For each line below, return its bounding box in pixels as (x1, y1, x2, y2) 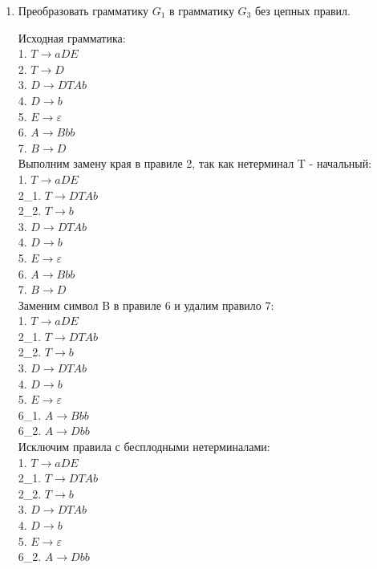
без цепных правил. (254, 2, 351, 18)
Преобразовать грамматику (18, 2, 148, 18)
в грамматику (169, 2, 234, 18)
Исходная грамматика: (18, 29, 126, 46)
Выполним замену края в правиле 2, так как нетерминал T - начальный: (18, 155, 372, 172)
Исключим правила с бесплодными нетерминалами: (18, 438, 270, 455)
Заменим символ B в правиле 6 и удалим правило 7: (18, 296, 274, 313)
